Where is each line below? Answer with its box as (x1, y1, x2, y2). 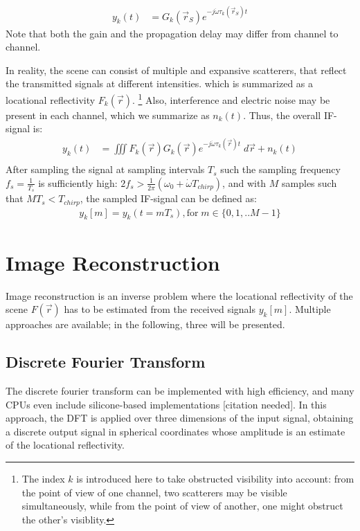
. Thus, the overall (243, 107, 321, 122)
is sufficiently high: (38, 175, 118, 190)
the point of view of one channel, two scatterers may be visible (21, 485, 287, 499)
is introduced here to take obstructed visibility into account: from (76, 471, 354, 485)
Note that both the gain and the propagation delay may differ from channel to (6, 26, 339, 40)
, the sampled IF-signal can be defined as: (80, 191, 257, 206)
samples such (282, 175, 337, 190)
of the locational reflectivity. (6, 438, 125, 452)
